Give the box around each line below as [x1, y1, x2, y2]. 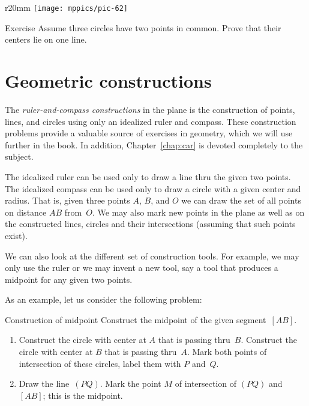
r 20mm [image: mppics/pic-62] [5, 1, 128, 13]
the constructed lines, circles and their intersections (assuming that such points [5, 217, 296, 230]
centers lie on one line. [5, 33, 87, 46]
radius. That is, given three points [5, 194, 130, 207]
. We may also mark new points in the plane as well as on [92, 205, 305, 218]
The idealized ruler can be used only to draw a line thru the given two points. [5, 170, 291, 183]
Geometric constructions [5, 68, 212, 93]
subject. [5, 150, 34, 163]
